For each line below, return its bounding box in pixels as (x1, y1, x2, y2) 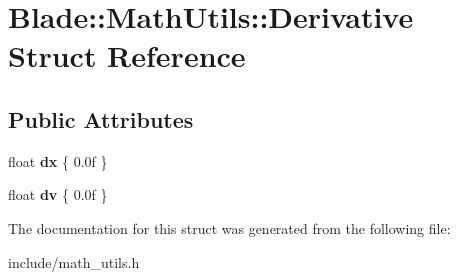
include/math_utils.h (8, 251, 140, 272)
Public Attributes (8, 103, 194, 134)
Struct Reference (8, 35, 246, 76)
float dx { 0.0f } (8, 150, 108, 171)
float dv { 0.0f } (8, 184, 108, 205)
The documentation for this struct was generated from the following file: (8, 217, 451, 238)
